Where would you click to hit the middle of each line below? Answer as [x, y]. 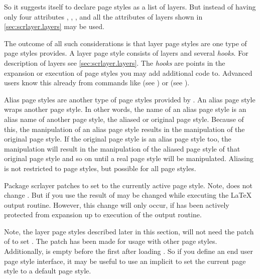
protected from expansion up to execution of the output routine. [103, 215]
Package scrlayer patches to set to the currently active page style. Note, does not [128, 185]
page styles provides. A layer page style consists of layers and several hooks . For [126, 53]
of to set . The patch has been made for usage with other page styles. [111, 241]
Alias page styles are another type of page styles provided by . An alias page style [130, 99]
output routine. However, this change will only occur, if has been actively [117, 204]
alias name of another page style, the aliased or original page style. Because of [124, 119]
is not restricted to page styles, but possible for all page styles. [100, 168]
